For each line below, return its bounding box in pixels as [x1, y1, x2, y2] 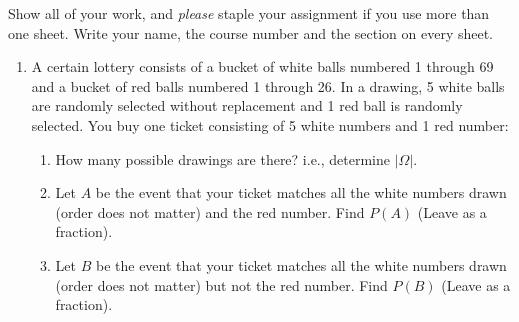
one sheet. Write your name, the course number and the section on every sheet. [8, 22, 494, 43]
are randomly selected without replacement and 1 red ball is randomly [31, 95, 463, 116]
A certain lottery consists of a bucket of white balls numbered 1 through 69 [31, 56, 494, 77]
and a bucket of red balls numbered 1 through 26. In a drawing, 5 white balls [31, 75, 505, 96]
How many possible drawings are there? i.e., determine [55, 148, 391, 169]
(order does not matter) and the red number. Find [55, 201, 365, 222]
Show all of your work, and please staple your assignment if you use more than [8, 3, 490, 23]
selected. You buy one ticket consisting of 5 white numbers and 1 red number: [31, 114, 509, 135]
